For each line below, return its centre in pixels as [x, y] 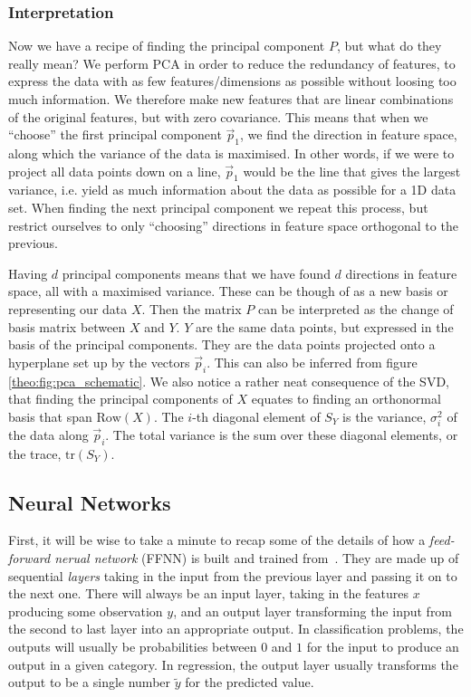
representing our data [68, 308]
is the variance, [384, 416]
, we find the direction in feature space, [349, 134]
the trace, [35, 453]
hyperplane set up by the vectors [99, 362]
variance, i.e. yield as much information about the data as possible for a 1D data [232, 190]
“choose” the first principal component [115, 134]
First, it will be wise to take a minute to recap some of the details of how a [217, 540]
